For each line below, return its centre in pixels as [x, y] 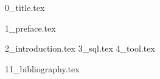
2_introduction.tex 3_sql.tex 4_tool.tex [80, 48]
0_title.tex [25, 7]
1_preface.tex [30, 28]
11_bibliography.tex [42, 68]
